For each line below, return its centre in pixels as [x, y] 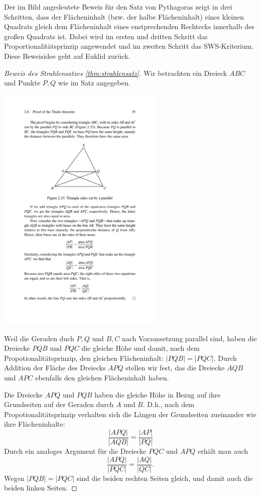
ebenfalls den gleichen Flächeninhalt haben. [102, 377]
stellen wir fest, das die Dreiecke [175, 368]
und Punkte [22, 83]
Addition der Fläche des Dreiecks [55, 368]
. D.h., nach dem [168, 404]
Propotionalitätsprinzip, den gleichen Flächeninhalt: [84, 358]
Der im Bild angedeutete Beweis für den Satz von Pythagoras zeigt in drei [118, 7]
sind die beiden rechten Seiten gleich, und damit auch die [165, 478]
